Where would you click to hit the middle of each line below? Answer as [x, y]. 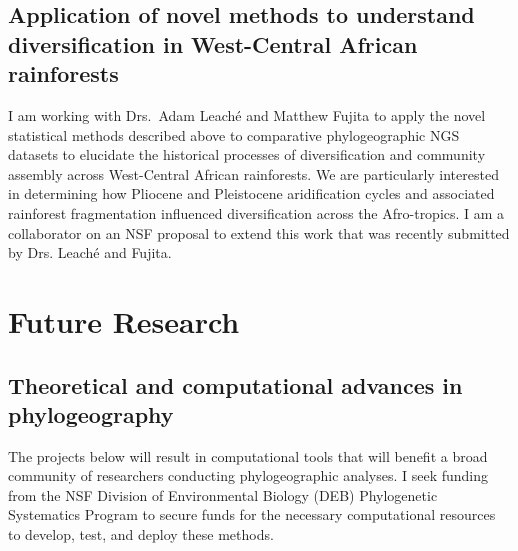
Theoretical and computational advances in [235, 384]
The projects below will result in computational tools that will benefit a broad [248, 455]
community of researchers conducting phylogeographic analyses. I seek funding [248, 475]
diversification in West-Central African [213, 43]
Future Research [124, 320]
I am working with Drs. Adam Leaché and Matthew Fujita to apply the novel [247, 114]
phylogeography [91, 413]
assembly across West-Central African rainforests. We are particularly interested [253, 173]
